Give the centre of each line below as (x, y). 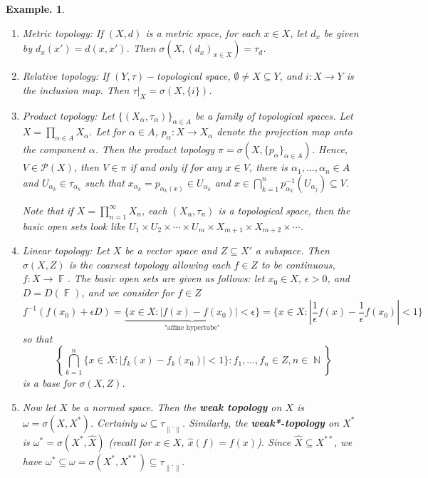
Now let (39, 407)
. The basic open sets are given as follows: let (166, 278)
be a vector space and (171, 250)
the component (54, 149)
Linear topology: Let (66, 250)
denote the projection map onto (285, 131)
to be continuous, (298, 264)
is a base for (49, 383)
